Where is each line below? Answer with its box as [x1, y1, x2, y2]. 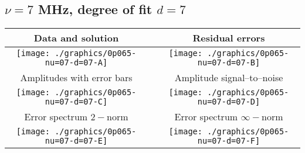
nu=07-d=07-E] [45, 136, 108, 146]
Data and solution [33, 31, 119, 45]
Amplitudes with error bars [20, 71, 133, 85]
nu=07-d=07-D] [197, 97, 260, 107]
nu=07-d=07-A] [45, 58, 108, 68]
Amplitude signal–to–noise [174, 71, 283, 85]
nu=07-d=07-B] [197, 58, 260, 68]
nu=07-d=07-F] [197, 136, 260, 146]
